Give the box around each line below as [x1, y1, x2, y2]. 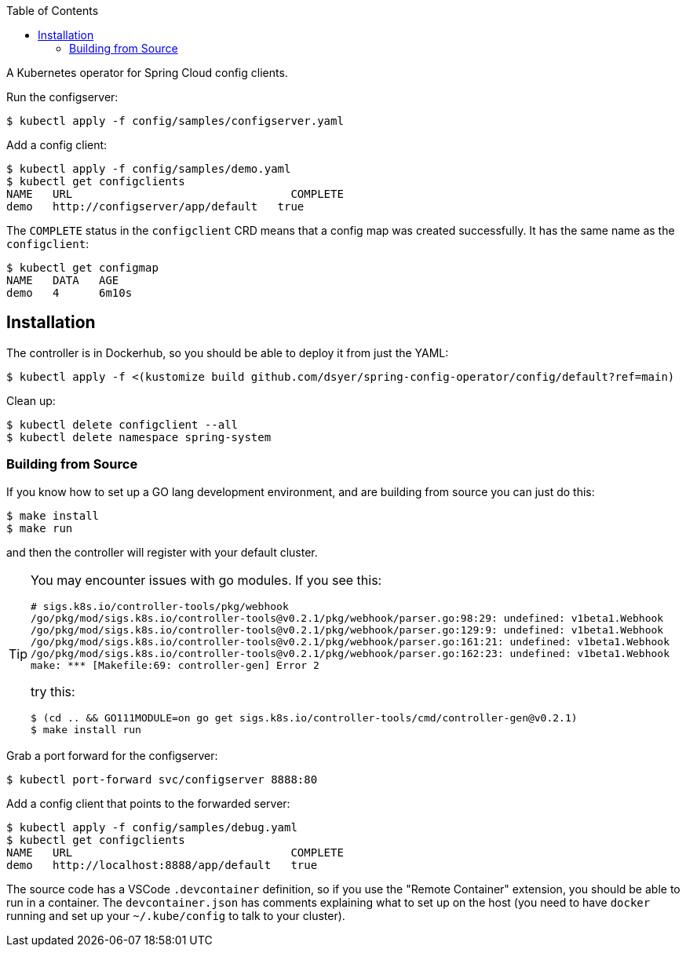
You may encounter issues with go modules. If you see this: [31, 571, 382, 588]
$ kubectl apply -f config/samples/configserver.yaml [6, 115, 344, 127]
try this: [31, 683, 75, 699]
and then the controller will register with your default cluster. [6, 545, 318, 559]
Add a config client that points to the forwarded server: [6, 796, 290, 810]
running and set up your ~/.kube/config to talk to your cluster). [6, 908, 345, 922]
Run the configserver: [6, 90, 119, 104]
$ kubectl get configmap [6, 261, 159, 274]
